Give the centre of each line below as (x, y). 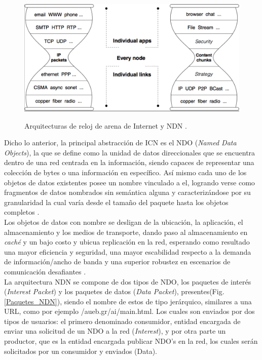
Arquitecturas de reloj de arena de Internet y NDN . (106, 125)
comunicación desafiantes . (45, 271)
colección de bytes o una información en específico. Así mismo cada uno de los (125, 172)
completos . (22, 212)
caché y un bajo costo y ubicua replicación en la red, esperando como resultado (127, 242)
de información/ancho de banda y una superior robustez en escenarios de (117, 262)
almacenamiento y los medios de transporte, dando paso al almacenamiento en (126, 232)
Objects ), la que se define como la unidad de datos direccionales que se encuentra (130, 152)
